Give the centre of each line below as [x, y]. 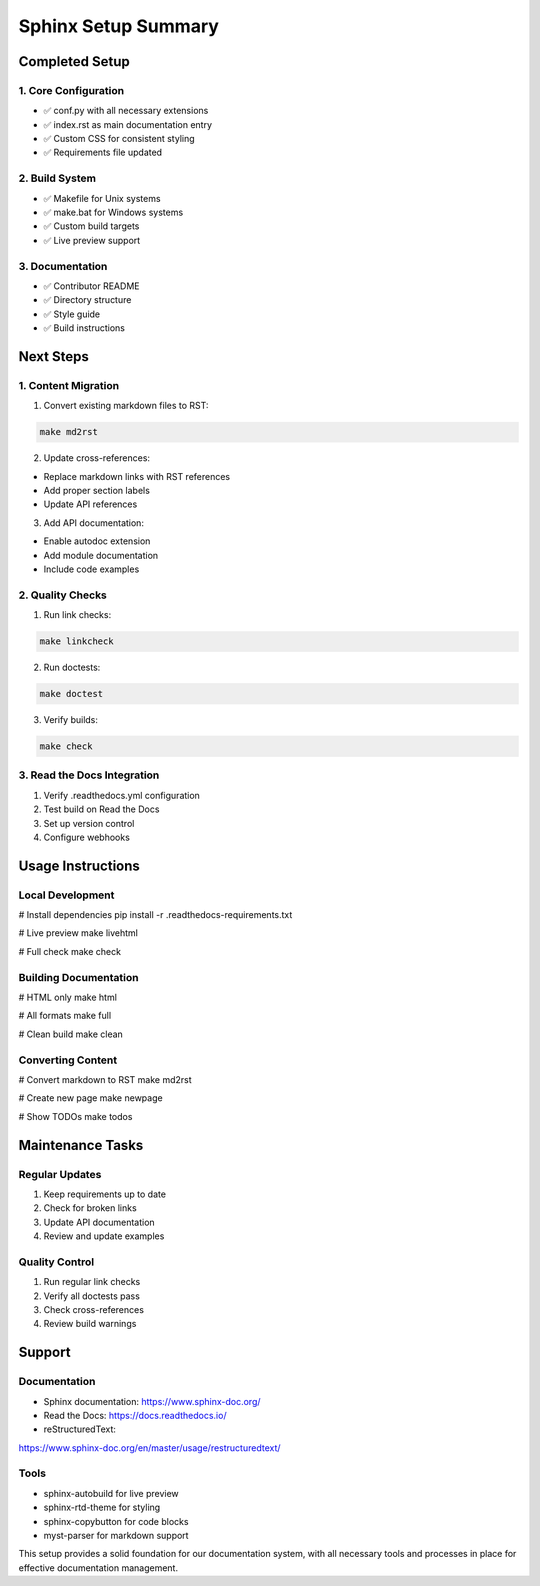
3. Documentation [63, 266]
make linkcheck [76, 641]
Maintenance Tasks [81, 1145]
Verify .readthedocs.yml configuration [121, 795]
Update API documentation [99, 1222]
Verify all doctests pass [91, 1296]
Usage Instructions [79, 865]
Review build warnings [90, 1324]
